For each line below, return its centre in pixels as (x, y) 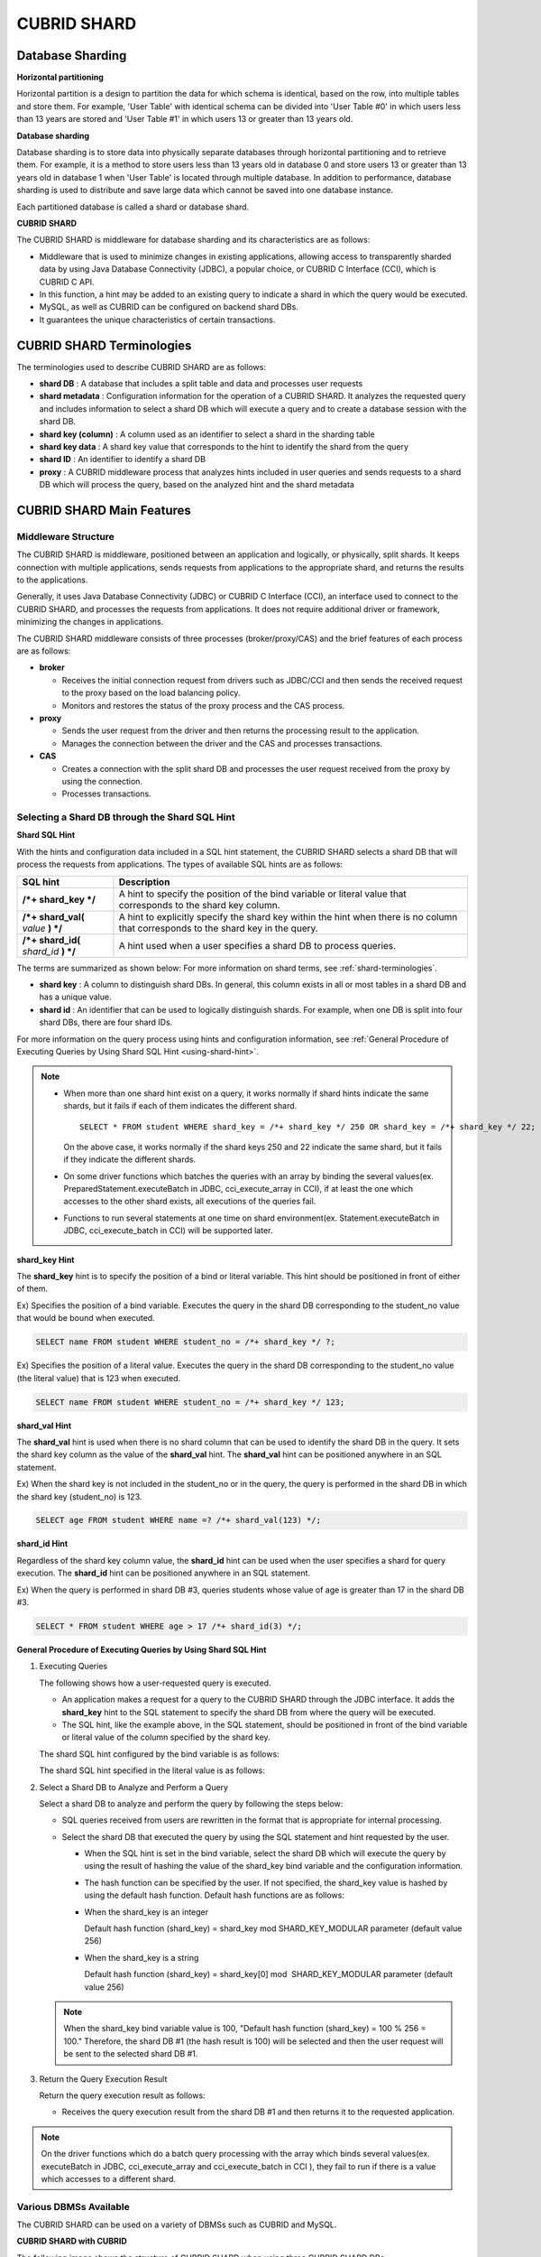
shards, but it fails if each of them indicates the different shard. (180, 1106)
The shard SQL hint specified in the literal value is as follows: (152, 1770)
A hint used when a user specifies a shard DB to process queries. (257, 945)
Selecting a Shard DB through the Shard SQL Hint (126, 817)
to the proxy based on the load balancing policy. (151, 693)
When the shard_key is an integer (147, 1912)
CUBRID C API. (67, 282)
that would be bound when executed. (86, 1318)
